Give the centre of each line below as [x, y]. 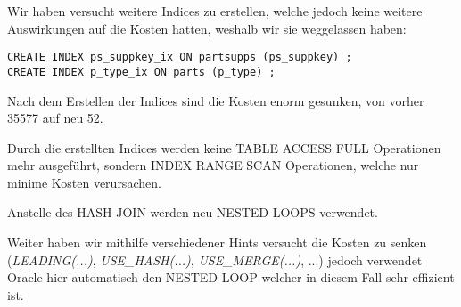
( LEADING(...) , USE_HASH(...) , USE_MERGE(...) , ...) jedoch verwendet [215, 259]
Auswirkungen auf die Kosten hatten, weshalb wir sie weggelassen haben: [207, 28]
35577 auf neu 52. [55, 118]
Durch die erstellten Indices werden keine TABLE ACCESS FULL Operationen [224, 147]
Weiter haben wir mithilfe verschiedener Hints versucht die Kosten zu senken [217, 242]
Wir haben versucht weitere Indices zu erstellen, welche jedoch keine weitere [215, 11]
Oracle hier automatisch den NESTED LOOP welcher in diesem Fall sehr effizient [231, 277]
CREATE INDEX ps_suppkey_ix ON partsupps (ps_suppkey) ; [180, 57]
